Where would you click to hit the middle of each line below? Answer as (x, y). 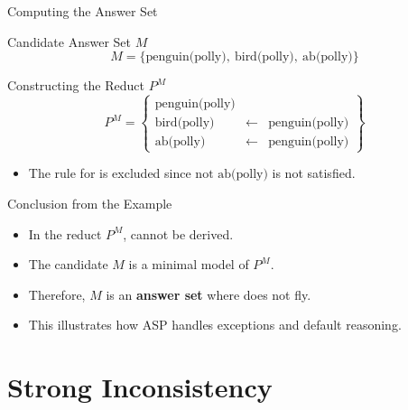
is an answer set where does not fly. (209, 294)
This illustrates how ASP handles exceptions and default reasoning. (215, 325)
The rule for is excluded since (110, 173)
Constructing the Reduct (76, 85)
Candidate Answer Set (70, 41)
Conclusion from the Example (90, 203)
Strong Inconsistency (140, 387)
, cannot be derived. (178, 233)
